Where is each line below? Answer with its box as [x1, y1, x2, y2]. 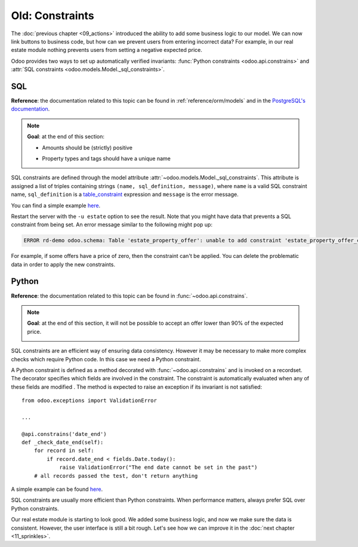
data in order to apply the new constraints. [11, 260, 116, 268]
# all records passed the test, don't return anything [33, 472, 198, 479]
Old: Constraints [11, 9, 95, 22]
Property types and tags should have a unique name [42, 155, 171, 162]
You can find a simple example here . [11, 202, 101, 209]
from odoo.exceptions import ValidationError [21, 397, 158, 404]
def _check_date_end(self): [21, 439, 104, 446]
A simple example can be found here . [11, 485, 103, 493]
